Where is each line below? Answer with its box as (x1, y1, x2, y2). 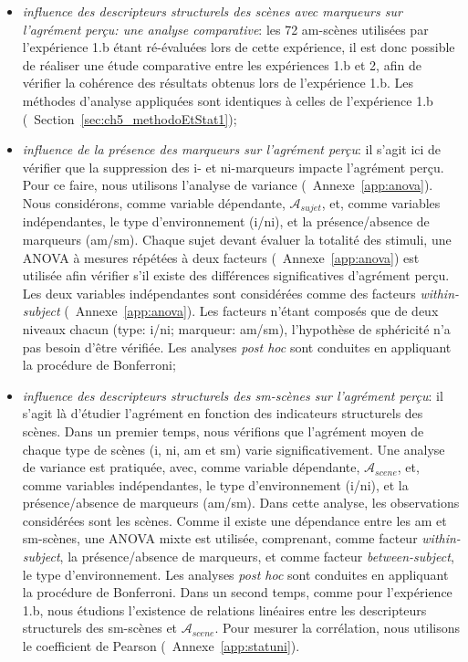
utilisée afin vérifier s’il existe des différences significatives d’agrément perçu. (22, 266, 450, 285)
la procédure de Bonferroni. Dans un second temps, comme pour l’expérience (22, 583, 452, 602)
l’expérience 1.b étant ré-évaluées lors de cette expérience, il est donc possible (22, 37, 455, 57)
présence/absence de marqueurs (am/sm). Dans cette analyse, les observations (22, 493, 460, 512)
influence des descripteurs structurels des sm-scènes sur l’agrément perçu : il (22, 385, 443, 405)
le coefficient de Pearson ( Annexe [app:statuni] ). (22, 636, 300, 656)
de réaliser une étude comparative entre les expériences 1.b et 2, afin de (22, 55, 421, 74)
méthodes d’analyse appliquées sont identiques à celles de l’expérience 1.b (22, 90, 433, 110)
